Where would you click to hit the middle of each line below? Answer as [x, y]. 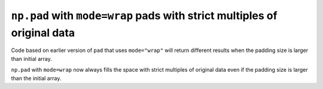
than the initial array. [36, 78]
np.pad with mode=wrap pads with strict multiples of [144, 16]
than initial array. [31, 59]
